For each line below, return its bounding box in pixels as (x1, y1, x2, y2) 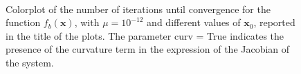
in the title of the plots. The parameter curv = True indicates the (6, 28, 284, 42)
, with (74, 15, 100, 29)
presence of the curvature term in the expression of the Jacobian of (6, 42, 290, 56)
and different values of (147, 15, 241, 29)
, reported (253, 15, 295, 29)
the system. (6, 55, 54, 69)
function (6, 15, 41, 29)
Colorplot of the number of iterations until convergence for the (6, 1, 271, 16)
